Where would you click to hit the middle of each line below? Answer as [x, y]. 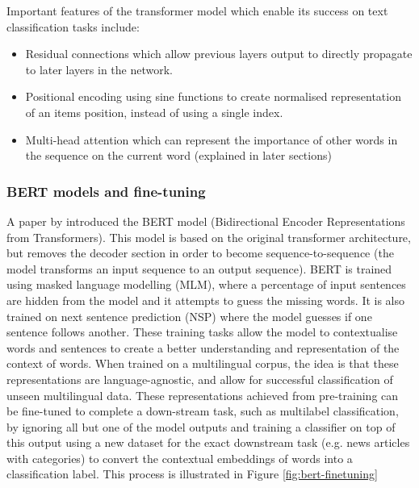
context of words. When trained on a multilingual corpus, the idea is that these [203, 363]
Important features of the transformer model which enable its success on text [197, 10]
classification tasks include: [73, 26]
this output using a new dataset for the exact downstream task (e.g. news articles [208, 442]
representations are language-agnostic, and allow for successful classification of [200, 379]
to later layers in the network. [99, 69]
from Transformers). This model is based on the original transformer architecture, [209, 237]
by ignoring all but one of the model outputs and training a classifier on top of [201, 426]
